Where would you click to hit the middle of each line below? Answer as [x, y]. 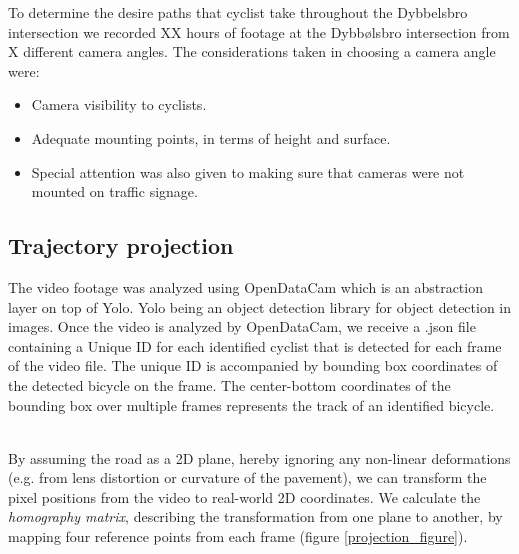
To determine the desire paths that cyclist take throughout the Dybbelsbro [238, 12]
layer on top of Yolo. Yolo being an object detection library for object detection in [260, 306]
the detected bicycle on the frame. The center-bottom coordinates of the [229, 384]
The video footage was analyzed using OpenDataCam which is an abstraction [245, 286]
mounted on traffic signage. [114, 191]
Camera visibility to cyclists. [119, 104]
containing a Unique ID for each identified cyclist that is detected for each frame [255, 345]
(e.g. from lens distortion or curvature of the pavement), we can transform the [247, 477]
